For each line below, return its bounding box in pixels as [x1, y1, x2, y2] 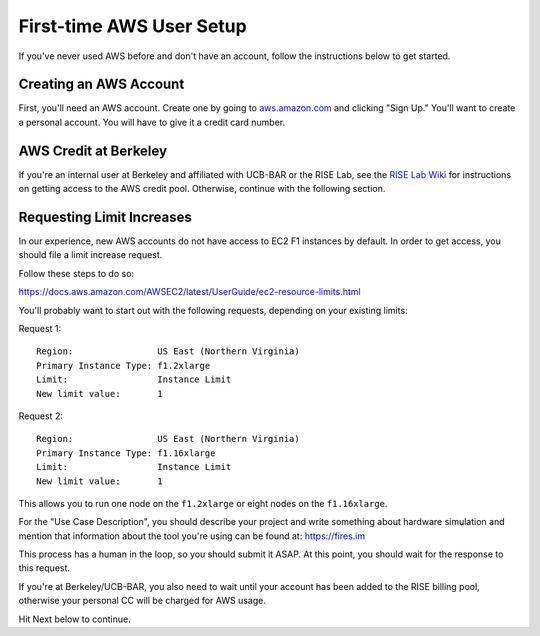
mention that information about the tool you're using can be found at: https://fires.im [18, 530, 366, 542]
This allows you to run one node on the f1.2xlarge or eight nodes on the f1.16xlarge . [18, 497, 388, 509]
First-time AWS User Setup [18, 15, 247, 37]
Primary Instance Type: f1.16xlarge [36, 447, 216, 459]
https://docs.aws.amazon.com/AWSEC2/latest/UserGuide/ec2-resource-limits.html [18, 286, 361, 298]
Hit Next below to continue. [18, 613, 131, 625]
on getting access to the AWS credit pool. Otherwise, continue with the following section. [18, 183, 386, 195]
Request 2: [18, 410, 64, 422]
